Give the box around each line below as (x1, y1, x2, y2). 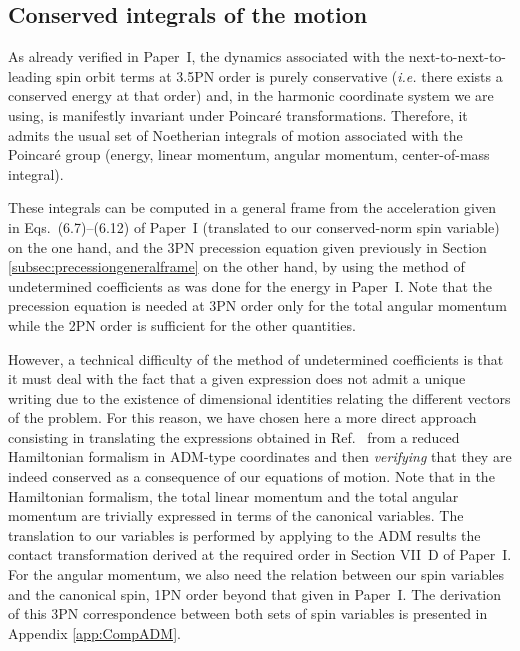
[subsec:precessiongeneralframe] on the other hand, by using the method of (8, 256, 465, 277)
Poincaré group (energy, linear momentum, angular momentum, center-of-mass (8, 144, 490, 165)
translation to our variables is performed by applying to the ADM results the (8, 524, 481, 545)
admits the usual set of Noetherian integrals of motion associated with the (8, 124, 463, 145)
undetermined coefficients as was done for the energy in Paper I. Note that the (8, 275, 492, 296)
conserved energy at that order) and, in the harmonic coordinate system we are (8, 85, 494, 106)
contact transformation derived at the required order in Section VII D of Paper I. (8, 544, 512, 565)
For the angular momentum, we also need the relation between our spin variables (8, 564, 505, 585)
